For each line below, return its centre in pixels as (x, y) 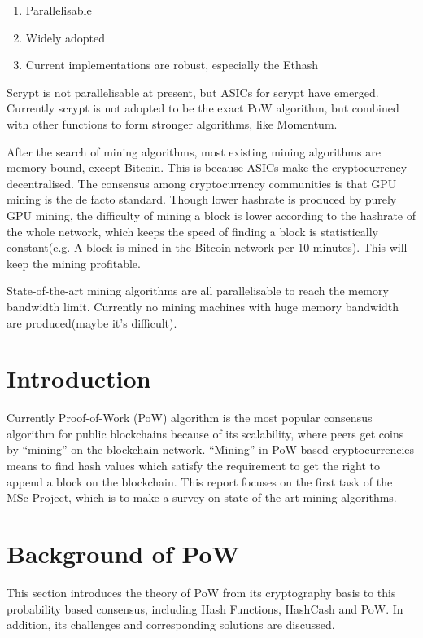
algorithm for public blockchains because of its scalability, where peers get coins (205, 433)
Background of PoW (123, 553)
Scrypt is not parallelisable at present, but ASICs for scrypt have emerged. (193, 92)
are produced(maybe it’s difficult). (92, 322)
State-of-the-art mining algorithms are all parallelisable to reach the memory (198, 290)
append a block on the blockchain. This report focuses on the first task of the (200, 481)
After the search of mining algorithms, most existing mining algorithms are (194, 151)
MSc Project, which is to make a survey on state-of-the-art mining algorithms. (202, 497)
